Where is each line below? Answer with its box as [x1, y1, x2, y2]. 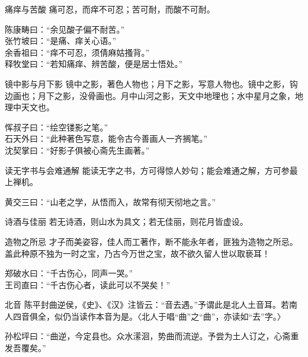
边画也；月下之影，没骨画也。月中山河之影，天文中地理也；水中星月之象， [5, 89, 295, 101]
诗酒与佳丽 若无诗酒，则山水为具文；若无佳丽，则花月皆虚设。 [5, 215, 248, 228]
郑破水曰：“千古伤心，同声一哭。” [5, 267, 133, 279]
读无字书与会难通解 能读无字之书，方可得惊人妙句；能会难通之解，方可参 [5, 164, 290, 176]
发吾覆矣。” [5, 342, 46, 354]
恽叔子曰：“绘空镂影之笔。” [5, 120, 108, 133]
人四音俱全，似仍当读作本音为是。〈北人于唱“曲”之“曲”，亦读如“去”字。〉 [5, 310, 285, 322]
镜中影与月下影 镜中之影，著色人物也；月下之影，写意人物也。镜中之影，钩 [5, 77, 298, 90]
